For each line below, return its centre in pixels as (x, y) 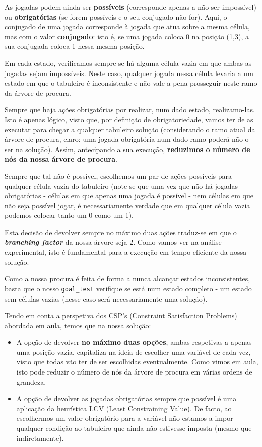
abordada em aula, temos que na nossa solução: (78, 325)
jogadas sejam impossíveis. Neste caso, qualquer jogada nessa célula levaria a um (129, 73)
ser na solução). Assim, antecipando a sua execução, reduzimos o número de (127, 149)
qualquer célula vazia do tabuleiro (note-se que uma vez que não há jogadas (121, 185)
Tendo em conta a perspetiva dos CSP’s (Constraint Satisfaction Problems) (121, 315)
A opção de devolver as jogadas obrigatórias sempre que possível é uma (126, 398)
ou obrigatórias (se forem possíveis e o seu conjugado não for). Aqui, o (116, 16)
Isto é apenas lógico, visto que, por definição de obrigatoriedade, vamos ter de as (129, 119)
